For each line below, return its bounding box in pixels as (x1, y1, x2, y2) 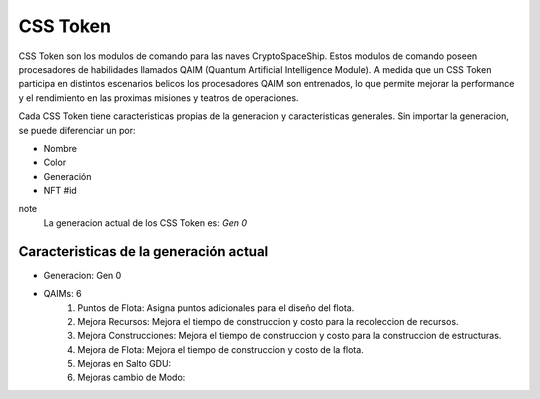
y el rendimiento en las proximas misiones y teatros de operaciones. (18, 91, 299, 104)
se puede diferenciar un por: (18, 124, 136, 136)
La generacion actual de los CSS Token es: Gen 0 (43, 216, 247, 229)
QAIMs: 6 (43, 288, 82, 300)
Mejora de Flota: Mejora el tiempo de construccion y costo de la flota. (77, 343, 364, 355)
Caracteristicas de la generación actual (18, 243, 269, 260)
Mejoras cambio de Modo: (77, 371, 186, 384)
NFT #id (43, 185, 77, 197)
